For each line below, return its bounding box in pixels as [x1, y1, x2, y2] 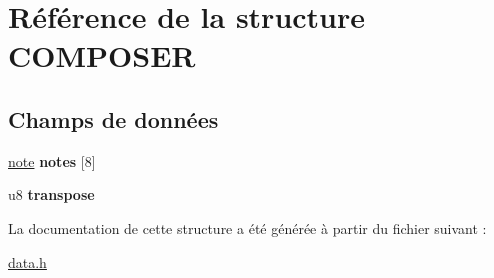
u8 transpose [8, 184, 95, 205]
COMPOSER [8, 35, 196, 76]
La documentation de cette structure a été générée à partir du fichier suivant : [8, 217, 487, 238]
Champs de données [8, 103, 219, 134]
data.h [8, 251, 47, 272]
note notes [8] [8, 150, 96, 171]
